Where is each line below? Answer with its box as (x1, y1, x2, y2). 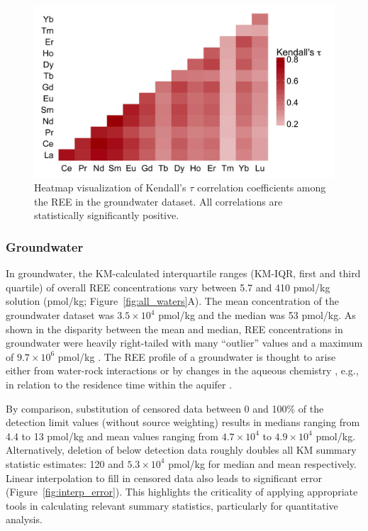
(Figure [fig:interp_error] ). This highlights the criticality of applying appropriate (6, 484, 358, 499)
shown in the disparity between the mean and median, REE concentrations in (6, 321, 343, 336)
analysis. (6, 512, 43, 527)
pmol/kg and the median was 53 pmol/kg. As (158, 308, 356, 323)
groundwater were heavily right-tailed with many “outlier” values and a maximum (6, 335, 363, 350)
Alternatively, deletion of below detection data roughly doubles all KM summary (6, 442, 357, 457)
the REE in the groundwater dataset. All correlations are (34, 194, 283, 208)
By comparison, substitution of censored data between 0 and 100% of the (6, 401, 324, 415)
